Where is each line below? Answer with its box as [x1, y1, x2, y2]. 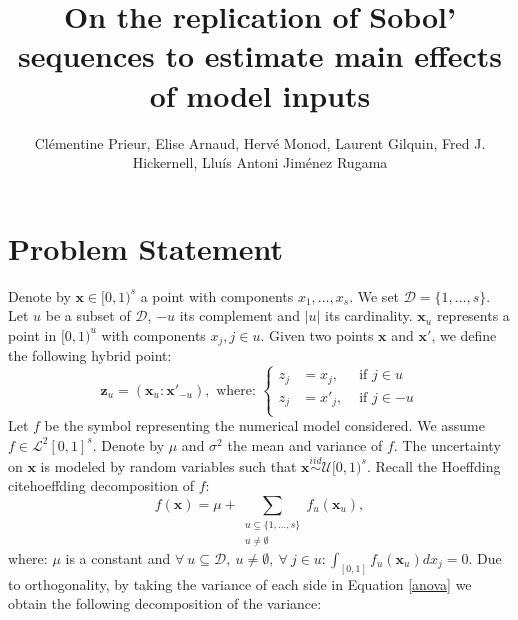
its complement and [179, 305, 300, 326]
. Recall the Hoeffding [366, 455, 501, 476]
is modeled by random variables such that [40, 455, 297, 476]
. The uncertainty [393, 434, 501, 455]
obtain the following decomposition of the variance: [8, 593, 322, 614]
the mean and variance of [227, 434, 383, 455]
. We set [349, 285, 400, 306]
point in [8, 324, 57, 345]
